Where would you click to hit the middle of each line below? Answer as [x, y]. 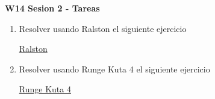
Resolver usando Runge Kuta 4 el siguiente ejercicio [114, 69]
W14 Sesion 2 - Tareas [52, 8]
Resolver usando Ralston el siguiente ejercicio [103, 28]
